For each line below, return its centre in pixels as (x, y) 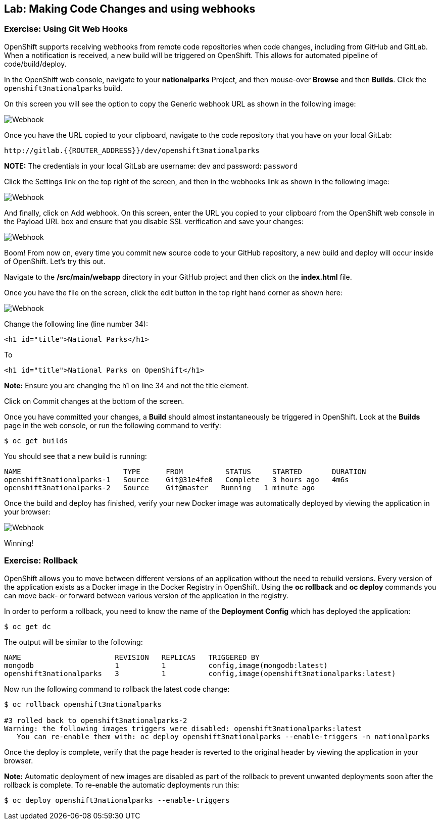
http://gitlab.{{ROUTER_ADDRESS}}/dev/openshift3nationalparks (132, 150)
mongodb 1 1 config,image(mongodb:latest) (166, 665)
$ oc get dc (28, 626)
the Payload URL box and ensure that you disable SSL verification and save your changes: (154, 221)
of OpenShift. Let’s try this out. (55, 261)
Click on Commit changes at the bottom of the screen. (94, 401)
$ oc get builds (36, 441)
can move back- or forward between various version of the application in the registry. (146, 595)
